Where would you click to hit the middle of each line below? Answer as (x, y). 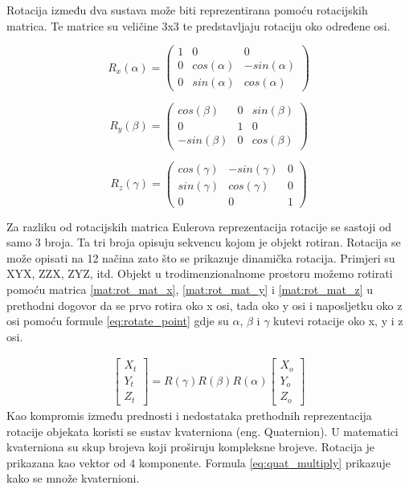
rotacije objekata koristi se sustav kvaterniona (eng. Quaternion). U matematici (202, 431)
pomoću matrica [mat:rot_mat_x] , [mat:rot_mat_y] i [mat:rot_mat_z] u (190, 289)
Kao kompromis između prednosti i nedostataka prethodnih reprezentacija (189, 415)
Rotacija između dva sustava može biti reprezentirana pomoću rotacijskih (187, 10)
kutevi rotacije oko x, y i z (338, 321)
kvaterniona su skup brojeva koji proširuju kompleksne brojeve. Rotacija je (191, 447)
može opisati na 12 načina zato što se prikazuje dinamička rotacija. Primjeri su (201, 257)
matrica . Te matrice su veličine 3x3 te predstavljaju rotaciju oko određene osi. (198, 25)
